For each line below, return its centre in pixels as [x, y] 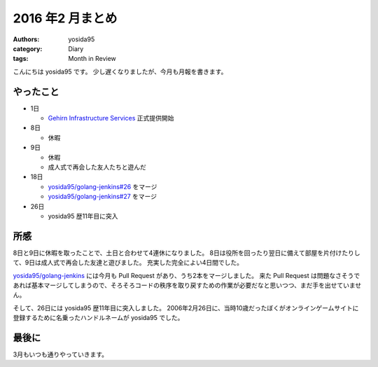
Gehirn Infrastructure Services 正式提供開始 [111, 118]
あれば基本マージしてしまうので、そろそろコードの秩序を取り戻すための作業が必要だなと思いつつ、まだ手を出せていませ [187, 285]
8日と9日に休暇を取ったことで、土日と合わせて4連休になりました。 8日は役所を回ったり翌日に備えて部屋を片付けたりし [187, 253]
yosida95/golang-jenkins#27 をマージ [103, 197]
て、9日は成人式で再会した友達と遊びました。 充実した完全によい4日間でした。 [128, 263]
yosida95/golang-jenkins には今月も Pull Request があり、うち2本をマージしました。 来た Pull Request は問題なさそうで [187, 275]
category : [28, 48]
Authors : [26, 39]
